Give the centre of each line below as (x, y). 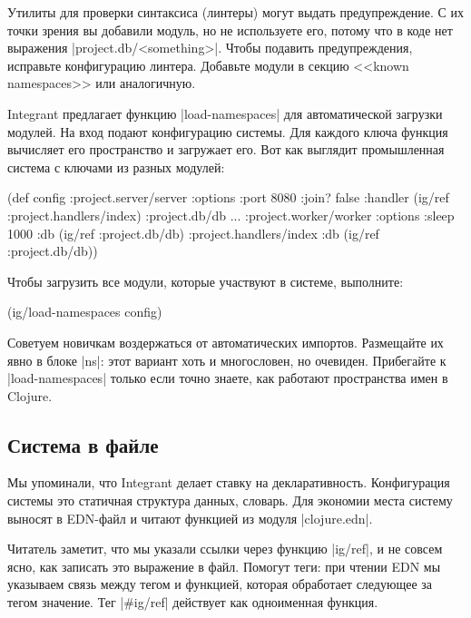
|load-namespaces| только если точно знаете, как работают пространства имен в (228, 378)
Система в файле (83, 444)
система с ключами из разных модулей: (116, 167)
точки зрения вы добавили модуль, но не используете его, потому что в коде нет (230, 29)
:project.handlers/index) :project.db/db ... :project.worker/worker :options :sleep (231, 215)
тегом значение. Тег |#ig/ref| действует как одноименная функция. (193, 602)
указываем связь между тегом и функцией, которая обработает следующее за (220, 584)
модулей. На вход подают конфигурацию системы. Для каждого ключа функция (228, 131)
